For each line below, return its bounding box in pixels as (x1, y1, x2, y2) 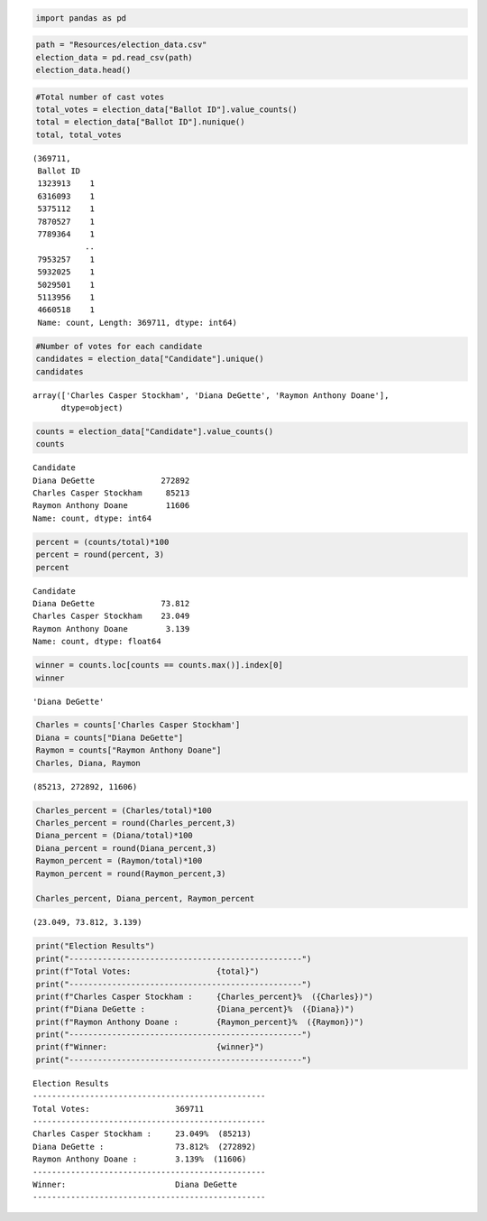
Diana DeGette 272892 (32, 475, 190, 486)
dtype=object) (60, 402, 124, 412)
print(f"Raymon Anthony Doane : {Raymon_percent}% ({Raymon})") (35, 1016, 364, 1027)
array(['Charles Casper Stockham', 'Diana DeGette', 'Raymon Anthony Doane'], (32, 390, 390, 401)
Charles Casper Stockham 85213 (32, 488, 190, 498)
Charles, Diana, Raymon (35, 758, 142, 768)
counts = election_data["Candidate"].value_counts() (35, 426, 274, 437)
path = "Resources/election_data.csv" (35, 40, 207, 50)
